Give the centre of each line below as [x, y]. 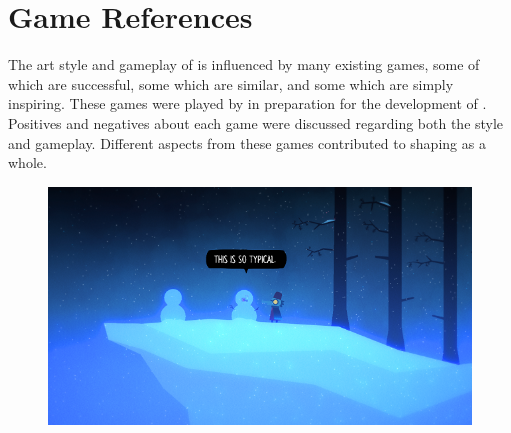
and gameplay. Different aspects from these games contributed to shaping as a [247, 142]
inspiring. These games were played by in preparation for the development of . [247, 103]
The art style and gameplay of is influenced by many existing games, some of [244, 64]
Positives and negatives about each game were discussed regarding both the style [256, 122]
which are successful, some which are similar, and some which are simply [231, 83]
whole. [27, 162]
